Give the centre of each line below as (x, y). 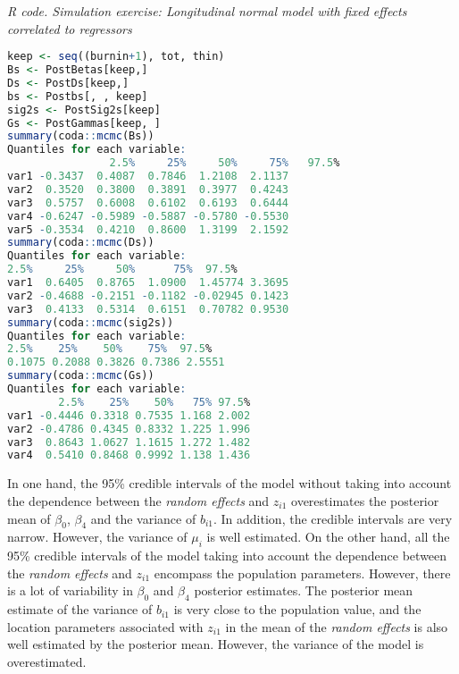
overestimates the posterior (365, 500)
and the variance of (143, 518)
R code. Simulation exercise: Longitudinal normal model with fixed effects (207, 11)
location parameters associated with (105, 626)
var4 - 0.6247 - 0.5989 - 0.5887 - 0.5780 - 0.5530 (148, 216)
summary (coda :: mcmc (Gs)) (81, 376)
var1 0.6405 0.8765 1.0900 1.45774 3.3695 (148, 283)
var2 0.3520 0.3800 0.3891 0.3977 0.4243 (148, 189)
